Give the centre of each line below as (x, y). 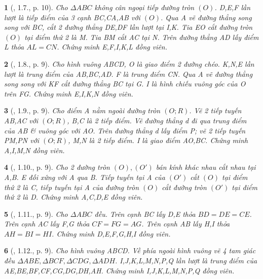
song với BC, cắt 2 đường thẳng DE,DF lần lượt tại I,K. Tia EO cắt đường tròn (128, 27)
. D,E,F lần (233, 7)
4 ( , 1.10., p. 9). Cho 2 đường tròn (57, 167)
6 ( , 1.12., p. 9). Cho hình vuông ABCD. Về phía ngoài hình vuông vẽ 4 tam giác (130, 250)
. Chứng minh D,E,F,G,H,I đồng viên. (111, 233)
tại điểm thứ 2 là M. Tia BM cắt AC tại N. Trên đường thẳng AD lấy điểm (142, 37)
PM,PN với (22, 140)
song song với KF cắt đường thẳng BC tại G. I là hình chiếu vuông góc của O (125, 84)
